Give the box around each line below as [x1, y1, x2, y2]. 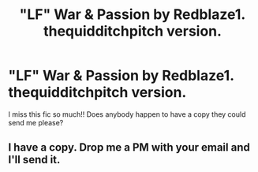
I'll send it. [8, 153, 61, 166]
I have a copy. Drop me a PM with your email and [8, 140, 250, 155]
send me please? [8, 118, 64, 127]
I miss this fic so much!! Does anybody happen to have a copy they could [8, 109, 246, 119]
